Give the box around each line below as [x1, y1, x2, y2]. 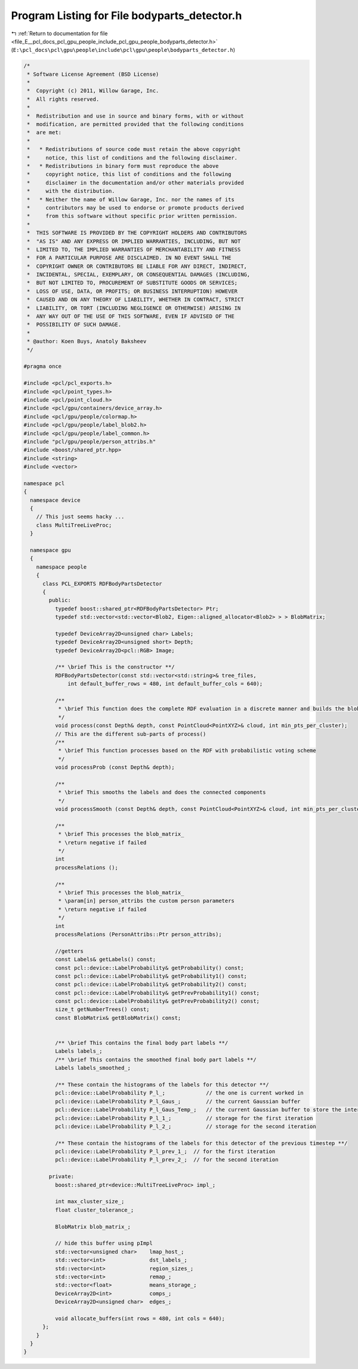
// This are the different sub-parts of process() [54, 730, 206, 737]
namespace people [36, 563, 87, 570]
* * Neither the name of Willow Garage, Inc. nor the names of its [27, 196, 235, 203]
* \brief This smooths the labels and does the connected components [58, 789, 266, 796]
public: [48, 597, 72, 604]
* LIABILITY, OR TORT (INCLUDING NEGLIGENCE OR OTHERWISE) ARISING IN [27, 304, 241, 312]
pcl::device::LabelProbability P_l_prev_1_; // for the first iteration [54, 1148, 276, 1155]
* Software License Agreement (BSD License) [27, 70, 159, 78]
